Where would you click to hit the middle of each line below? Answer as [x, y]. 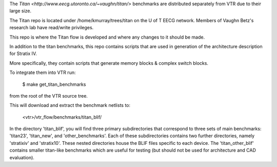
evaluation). [22, 157]
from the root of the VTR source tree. [49, 96]
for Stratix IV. [23, 53]
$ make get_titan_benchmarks [54, 84]
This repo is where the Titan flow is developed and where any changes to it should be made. [107, 37]
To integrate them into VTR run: [43, 72]
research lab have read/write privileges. [52, 28]
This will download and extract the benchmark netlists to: [70, 105]
